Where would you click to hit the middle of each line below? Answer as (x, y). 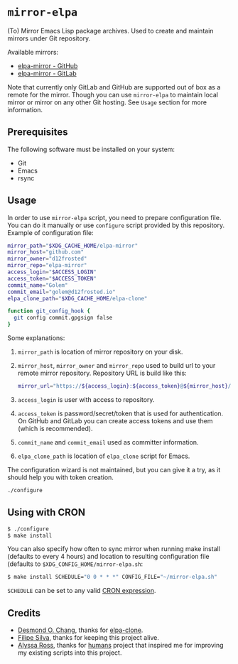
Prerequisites (38, 132)
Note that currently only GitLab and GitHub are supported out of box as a (114, 87)
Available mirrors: (33, 52)
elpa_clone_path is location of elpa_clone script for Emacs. (104, 456)
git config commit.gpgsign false (63, 318)
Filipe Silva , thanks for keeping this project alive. (88, 638)
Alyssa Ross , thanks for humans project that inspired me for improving (120, 646)
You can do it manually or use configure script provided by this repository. (116, 225)
